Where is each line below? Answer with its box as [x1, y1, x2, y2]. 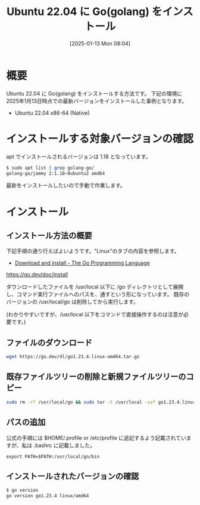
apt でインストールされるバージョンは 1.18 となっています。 [6, 153, 151, 160]
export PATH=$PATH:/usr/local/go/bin [6, 454, 100, 460]
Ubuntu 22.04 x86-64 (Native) [14, 109, 90, 116]
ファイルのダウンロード [6, 337, 92, 347]
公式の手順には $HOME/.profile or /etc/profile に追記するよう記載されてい [6, 434, 186, 441]
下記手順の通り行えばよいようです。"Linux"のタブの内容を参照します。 [6, 248, 180, 255]
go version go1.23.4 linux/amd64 [6, 493, 89, 499]
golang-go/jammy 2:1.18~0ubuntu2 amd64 [6, 170, 105, 176]
